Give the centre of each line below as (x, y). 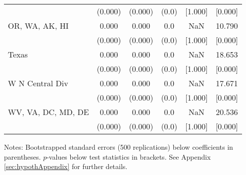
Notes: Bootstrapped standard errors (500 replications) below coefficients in (119, 147)
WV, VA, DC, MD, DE (49, 112)
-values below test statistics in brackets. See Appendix (129, 156)
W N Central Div (38, 83)
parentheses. (23, 156)
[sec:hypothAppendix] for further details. (66, 166)
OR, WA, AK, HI (38, 26)
